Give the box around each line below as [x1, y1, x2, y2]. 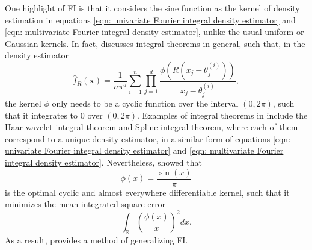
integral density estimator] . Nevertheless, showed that [5, 156, 202, 169]
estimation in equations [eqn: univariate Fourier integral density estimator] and [5, 13, 296, 26]
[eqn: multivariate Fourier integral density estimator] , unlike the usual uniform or [5, 25, 304, 38]
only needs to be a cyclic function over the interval [52, 97, 239, 110]
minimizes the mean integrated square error [5, 198, 166, 210]
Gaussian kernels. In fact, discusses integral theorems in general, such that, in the [5, 37, 305, 49]
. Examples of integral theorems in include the [137, 108, 308, 121]
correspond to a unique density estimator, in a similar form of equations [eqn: [5, 132, 291, 145]
